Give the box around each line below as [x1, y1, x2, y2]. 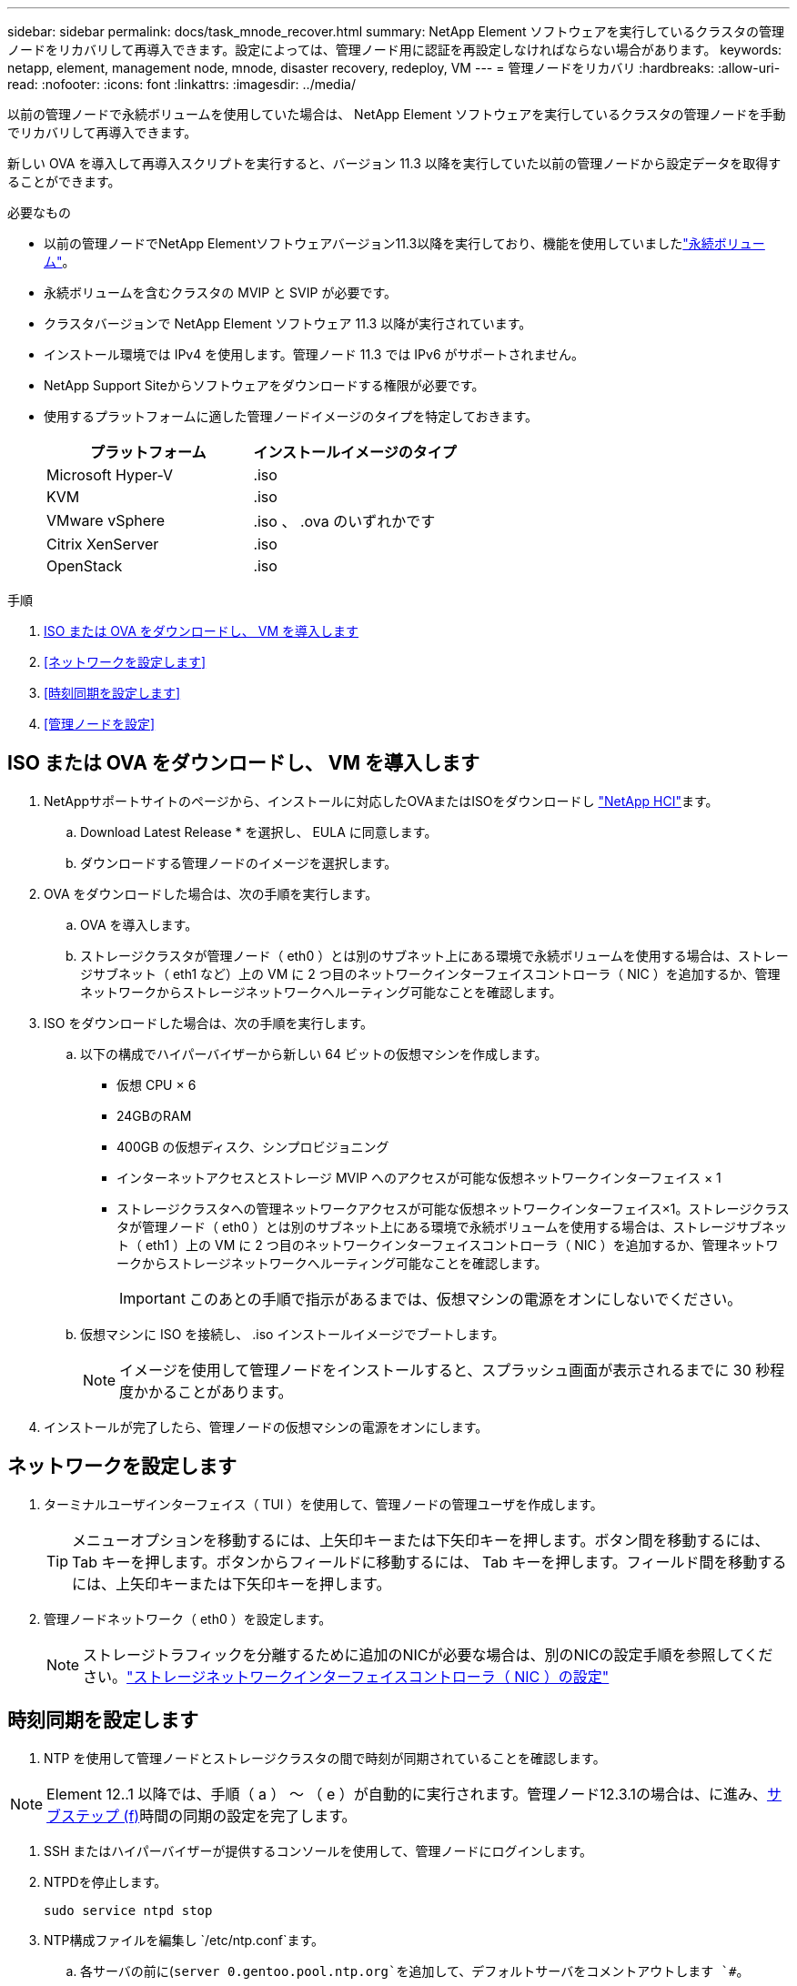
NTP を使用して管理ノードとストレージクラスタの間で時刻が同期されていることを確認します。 [44, 1749, 606, 1766]
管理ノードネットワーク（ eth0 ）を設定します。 [44, 1610, 332, 1627]
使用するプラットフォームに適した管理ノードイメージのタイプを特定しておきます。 [44, 408, 539, 424]
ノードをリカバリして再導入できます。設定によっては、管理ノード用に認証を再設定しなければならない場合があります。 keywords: [7, 42, 782, 57]
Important [119, 1288, 186, 1307]
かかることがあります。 [134, 1382, 293, 1401]
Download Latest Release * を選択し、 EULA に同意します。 [80, 823, 438, 840]
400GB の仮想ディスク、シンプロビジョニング [116, 1138, 389, 1154]
